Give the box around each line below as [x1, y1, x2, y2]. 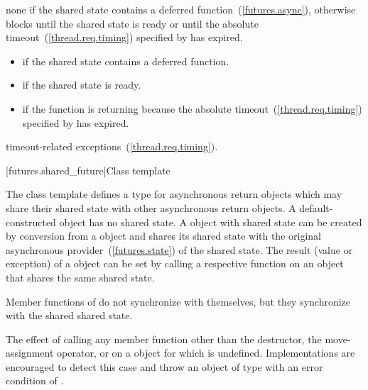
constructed [6, 214, 56, 229]
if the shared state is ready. [22, 77, 141, 92]
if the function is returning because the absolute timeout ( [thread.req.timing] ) [22, 101, 362, 116]
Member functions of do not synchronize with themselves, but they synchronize [6, 294, 351, 308]
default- [299, 200, 333, 215]
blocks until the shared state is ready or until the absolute [6, 16, 259, 30]
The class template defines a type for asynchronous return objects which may [6, 186, 342, 201]
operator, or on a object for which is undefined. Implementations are [57, 345, 355, 360]
